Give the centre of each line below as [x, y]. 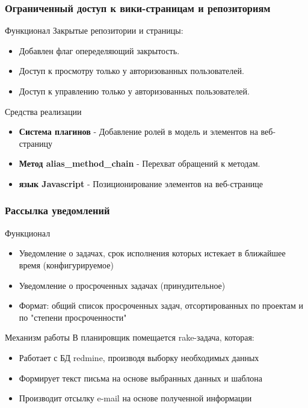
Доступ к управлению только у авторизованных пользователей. [134, 91]
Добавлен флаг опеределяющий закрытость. [99, 50]
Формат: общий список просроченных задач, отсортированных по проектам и [161, 305]
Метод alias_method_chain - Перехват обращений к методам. [140, 163]
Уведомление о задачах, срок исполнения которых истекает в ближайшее [152, 253]
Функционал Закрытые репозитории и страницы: [94, 30]
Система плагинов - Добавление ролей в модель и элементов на [138, 131]
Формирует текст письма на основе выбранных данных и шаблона [140, 378]
